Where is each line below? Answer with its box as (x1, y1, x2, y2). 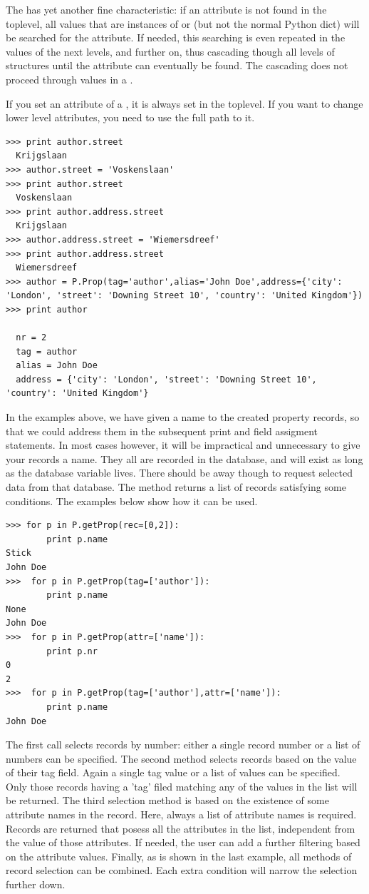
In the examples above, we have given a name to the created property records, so (6, 410, 360, 425)
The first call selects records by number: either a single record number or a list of (6, 737, 360, 752)
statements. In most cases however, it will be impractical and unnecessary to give (6, 437, 360, 452)
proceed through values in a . (6, 71, 133, 86)
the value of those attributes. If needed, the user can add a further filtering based (6, 835, 360, 850)
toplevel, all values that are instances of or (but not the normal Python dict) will (6, 16, 360, 31)
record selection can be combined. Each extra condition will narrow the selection (6, 863, 358, 878)
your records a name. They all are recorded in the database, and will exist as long (6, 451, 363, 466)
